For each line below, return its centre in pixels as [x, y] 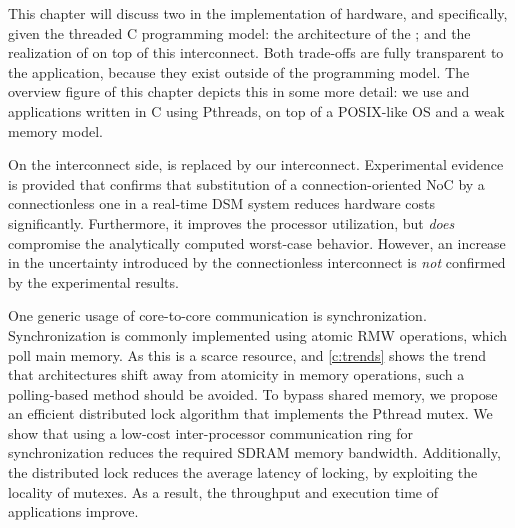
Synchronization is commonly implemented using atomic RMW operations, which [258, 334]
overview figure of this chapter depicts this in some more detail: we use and [239, 91]
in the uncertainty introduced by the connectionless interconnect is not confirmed [257, 262]
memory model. [55, 130]
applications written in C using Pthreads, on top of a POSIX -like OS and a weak [256, 110]
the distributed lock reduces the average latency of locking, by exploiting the [243, 472]
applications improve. [73, 511]
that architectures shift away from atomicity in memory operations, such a [236, 374]
